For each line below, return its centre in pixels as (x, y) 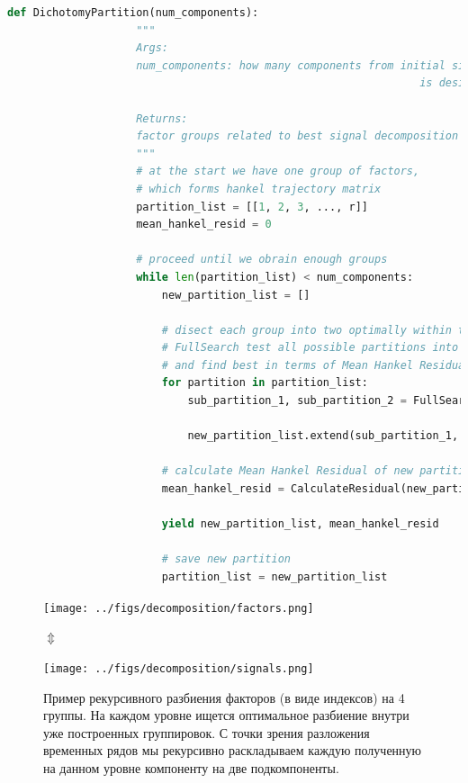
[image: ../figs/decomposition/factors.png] (179, 608)
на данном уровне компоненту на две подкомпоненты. (191, 767)
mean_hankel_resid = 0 (204, 225)
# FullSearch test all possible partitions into (310, 348)
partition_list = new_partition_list (274, 577)
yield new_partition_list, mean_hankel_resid (300, 524)
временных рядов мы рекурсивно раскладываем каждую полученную (233, 750)
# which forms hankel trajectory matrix (259, 189)
